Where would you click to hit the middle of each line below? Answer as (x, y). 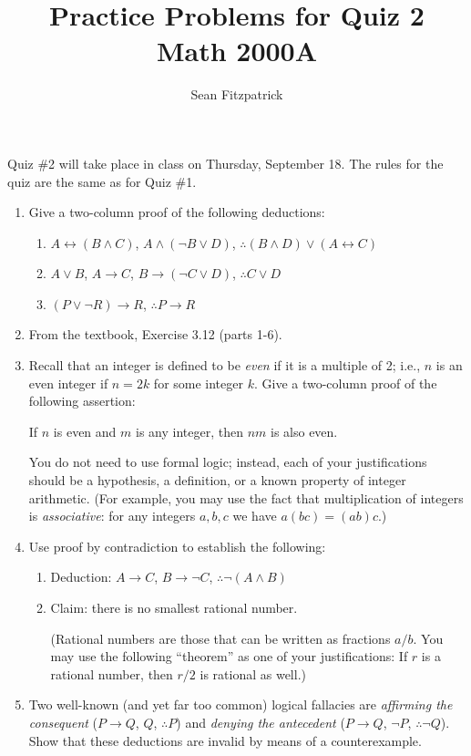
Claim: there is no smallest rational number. (174, 607)
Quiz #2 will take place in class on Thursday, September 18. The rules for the (225, 163)
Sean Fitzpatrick (237, 94)
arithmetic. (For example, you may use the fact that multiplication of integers (246, 497)
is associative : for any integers (112, 516)
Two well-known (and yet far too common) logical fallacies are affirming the (241, 704)
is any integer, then (189, 431)
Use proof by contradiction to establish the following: (177, 546)
